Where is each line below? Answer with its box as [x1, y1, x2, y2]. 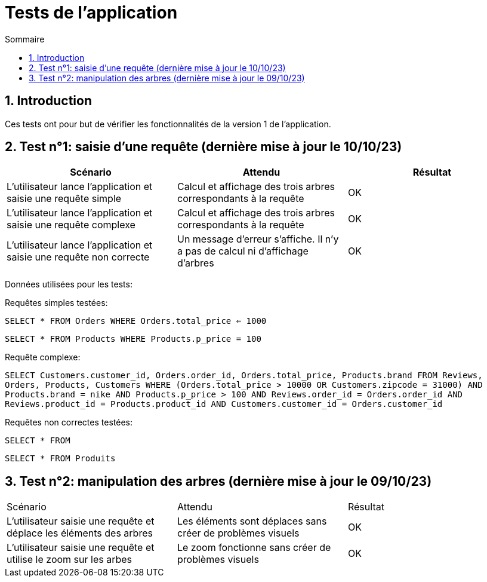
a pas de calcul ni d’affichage [177, 245, 309, 258]
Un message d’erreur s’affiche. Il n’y [177, 233, 339, 246]
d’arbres [177, 257, 214, 269]
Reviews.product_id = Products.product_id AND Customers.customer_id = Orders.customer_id [5, 399, 443, 409]
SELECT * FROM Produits [5, 454, 116, 464]
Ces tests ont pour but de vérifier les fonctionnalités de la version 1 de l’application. [5, 118, 331, 129]
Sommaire [5, 33, 45, 44]
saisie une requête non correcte [7, 251, 150, 264]
